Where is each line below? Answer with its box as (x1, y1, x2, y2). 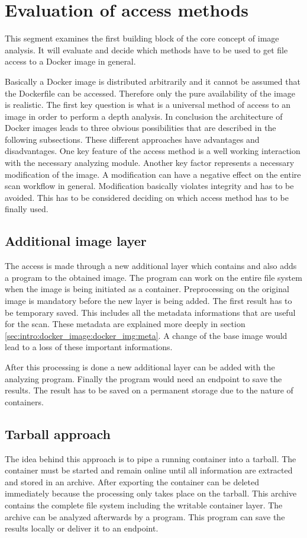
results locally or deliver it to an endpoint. (5, 522, 159, 534)
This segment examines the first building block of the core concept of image (5, 32, 279, 44)
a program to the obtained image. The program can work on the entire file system (5, 271, 302, 283)
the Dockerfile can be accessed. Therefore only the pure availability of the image (5, 87, 295, 99)
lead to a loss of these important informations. (5, 341, 173, 353)
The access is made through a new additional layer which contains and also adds (5, 260, 297, 272)
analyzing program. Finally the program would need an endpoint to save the (5, 372, 282, 385)
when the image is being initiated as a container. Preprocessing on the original (5, 283, 289, 295)
